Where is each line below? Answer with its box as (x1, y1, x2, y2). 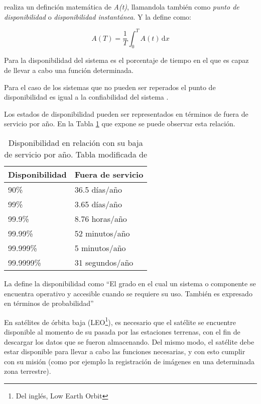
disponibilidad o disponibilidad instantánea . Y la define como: (4, 11, 192, 22)
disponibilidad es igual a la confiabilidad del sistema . (4, 92, 169, 102)
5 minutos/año (74, 242, 126, 254)
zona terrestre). (4, 366, 51, 376)
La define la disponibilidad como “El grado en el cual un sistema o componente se (4, 278, 256, 289)
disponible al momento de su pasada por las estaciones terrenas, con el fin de (4, 327, 240, 337)
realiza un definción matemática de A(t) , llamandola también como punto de (4, 2, 239, 12)
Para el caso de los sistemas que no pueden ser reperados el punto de (4, 82, 216, 92)
